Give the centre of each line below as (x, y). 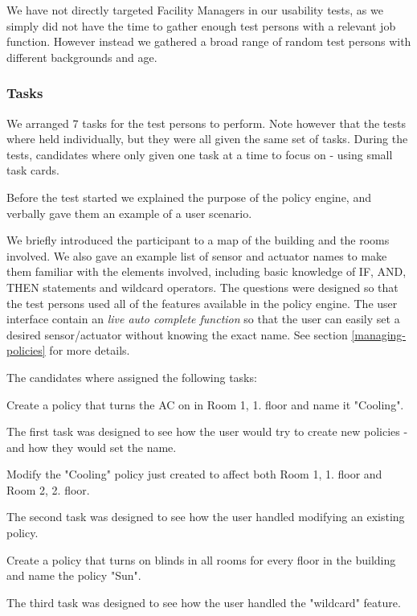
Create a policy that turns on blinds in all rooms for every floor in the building (201, 559)
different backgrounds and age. (82, 57)
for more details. (90, 350)
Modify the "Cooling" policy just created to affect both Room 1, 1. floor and (194, 474)
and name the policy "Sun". (74, 575)
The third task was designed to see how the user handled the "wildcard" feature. (204, 602)
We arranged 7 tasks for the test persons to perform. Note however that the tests (206, 123)
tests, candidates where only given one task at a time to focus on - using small (200, 154)
